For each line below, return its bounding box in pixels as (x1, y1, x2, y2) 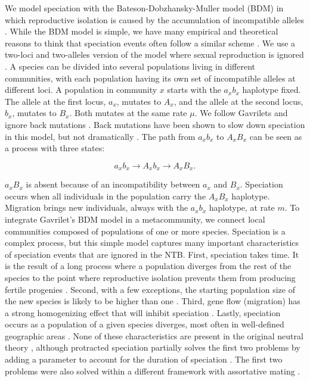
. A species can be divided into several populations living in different (5, 60, 256, 72)
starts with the (167, 83, 221, 96)
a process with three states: (5, 142, 105, 154)
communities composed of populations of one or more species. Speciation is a (5, 224, 286, 237)
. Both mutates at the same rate (69, 107, 187, 119)
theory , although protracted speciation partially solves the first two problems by (5, 341, 300, 354)
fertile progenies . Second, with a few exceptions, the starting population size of (5, 283, 295, 295)
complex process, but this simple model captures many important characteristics (5, 236, 299, 249)
